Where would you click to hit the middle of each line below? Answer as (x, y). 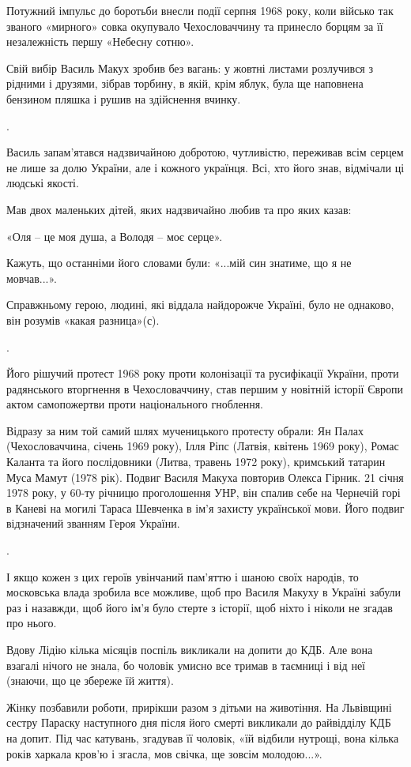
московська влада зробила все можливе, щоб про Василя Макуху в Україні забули (204, 592)
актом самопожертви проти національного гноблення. (135, 404)
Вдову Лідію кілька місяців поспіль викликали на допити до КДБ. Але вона (190, 649)
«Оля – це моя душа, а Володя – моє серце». (115, 236)
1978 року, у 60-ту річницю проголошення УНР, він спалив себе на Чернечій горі (204, 493)
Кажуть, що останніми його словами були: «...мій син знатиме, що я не (179, 263)
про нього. (32, 623)
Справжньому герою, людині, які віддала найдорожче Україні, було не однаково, (200, 305)
